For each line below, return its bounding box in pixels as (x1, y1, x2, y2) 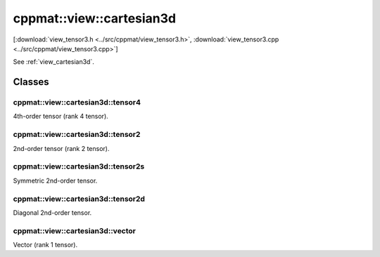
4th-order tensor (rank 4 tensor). (13, 112, 108, 121)
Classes (13, 76, 49, 88)
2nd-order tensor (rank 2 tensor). (13, 144, 110, 152)
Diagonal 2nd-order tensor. (13, 208, 92, 217)
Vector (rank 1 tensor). (13, 241, 77, 249)
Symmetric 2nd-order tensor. (13, 176, 98, 185)
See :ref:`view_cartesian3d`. (13, 58, 94, 66)
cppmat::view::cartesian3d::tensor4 (13, 98, 141, 107)
